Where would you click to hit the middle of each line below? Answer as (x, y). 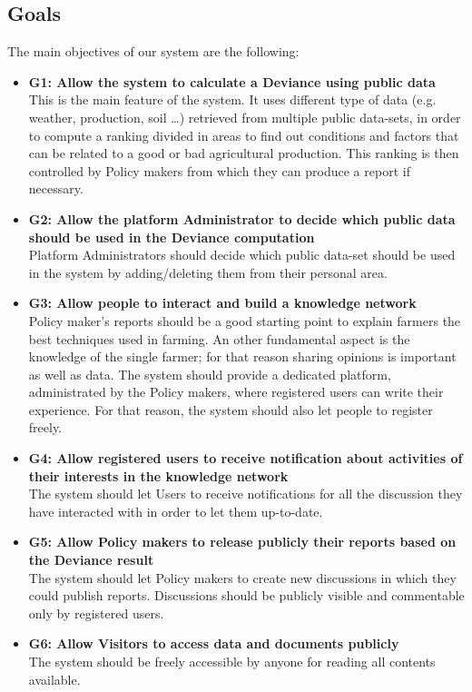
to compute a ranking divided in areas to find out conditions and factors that (244, 135)
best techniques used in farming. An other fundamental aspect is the (219, 338)
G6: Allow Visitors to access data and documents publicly (214, 643)
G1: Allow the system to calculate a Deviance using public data (232, 81)
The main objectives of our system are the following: (153, 51)
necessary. (56, 188)
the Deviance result (91, 560)
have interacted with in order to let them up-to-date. (176, 511)
